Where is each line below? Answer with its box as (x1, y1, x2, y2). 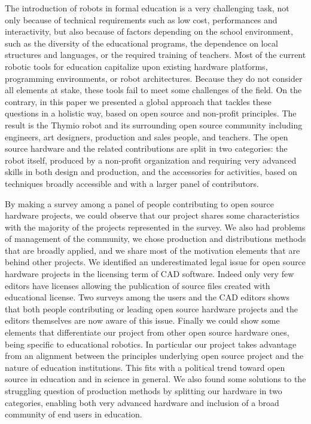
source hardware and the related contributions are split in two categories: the (5, 142, 288, 155)
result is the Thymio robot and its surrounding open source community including (5, 118, 303, 131)
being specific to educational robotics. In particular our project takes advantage (5, 337, 297, 350)
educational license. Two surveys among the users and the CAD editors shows (5, 291, 290, 303)
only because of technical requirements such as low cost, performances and (5, 13, 278, 26)
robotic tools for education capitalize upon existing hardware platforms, (5, 60, 268, 72)
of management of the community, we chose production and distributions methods (5, 232, 306, 245)
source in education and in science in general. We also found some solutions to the (5, 373, 306, 385)
